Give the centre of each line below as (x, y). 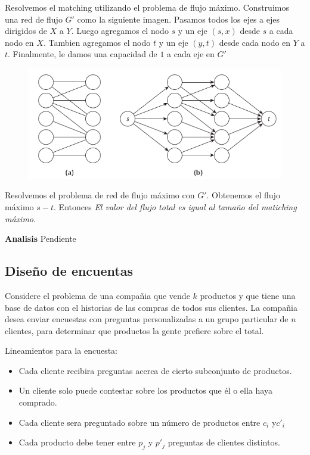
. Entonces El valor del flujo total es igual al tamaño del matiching (175, 206)
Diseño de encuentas (69, 271)
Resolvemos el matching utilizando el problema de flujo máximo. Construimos (147, 7)
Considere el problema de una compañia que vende (97, 295)
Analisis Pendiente (41, 239)
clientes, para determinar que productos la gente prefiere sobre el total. (134, 330)
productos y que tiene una (248, 295)
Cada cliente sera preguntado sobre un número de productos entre (139, 422)
